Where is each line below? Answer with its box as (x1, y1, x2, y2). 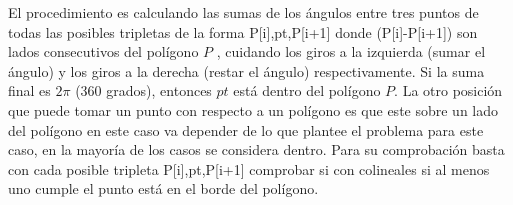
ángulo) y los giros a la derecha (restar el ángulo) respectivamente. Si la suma (8, 60, 485, 81)
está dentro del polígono (233, 80, 381, 101)
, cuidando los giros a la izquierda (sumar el (216, 41, 486, 62)
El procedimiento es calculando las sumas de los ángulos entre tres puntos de (8, 2, 479, 22)
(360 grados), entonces (75, 80, 212, 101)
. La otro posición (394, 80, 503, 101)
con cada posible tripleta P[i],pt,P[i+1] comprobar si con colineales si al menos (8, 158, 490, 179)
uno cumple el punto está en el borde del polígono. (8, 178, 319, 199)
